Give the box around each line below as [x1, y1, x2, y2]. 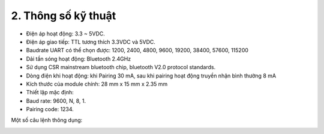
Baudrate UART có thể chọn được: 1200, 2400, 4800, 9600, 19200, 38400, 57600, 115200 [26, 47, 249, 54]
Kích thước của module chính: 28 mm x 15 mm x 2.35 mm [26, 80, 168, 87]
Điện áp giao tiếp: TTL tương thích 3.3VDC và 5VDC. [26, 38, 156, 45]
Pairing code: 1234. [26, 106, 74, 113]
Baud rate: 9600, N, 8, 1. [26, 97, 86, 105]
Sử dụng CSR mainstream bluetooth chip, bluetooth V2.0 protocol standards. [26, 64, 216, 71]
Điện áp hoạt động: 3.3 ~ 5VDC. [26, 30, 105, 37]
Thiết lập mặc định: [26, 89, 74, 96]
